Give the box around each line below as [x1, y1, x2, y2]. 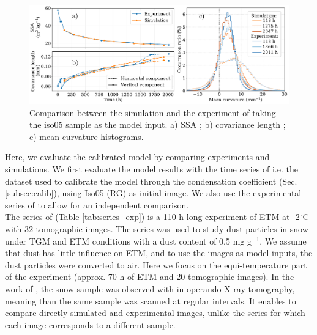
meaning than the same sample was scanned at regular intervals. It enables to [5, 294, 296, 307]
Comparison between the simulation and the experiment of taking [29, 106, 276, 119]
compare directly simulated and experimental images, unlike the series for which [5, 306, 305, 319]
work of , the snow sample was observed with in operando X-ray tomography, [5, 282, 295, 295]
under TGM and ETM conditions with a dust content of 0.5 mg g [5, 234, 252, 247]
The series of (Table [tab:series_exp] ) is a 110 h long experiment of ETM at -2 [5, 210, 300, 223]
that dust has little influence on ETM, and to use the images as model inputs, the [5, 246, 313, 259]
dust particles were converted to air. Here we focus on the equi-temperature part [5, 258, 307, 271]
